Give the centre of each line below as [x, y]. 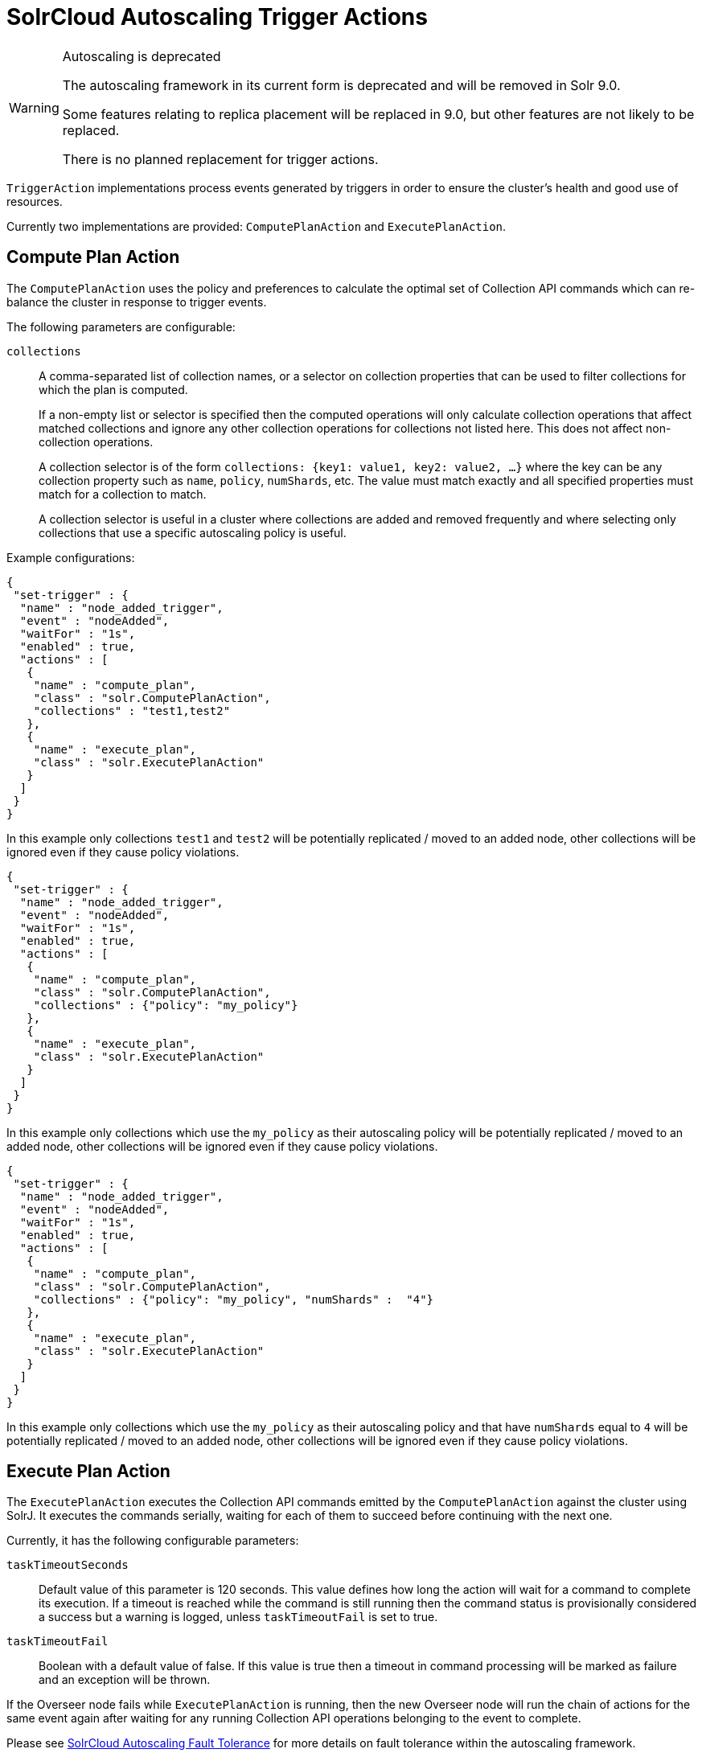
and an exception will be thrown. [125, 1680]
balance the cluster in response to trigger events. [137, 302]
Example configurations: [71, 557]
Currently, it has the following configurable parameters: [153, 1541]
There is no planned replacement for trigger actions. [220, 159]
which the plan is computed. [113, 389]
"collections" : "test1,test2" [132, 710]
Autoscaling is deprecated [142, 56]
